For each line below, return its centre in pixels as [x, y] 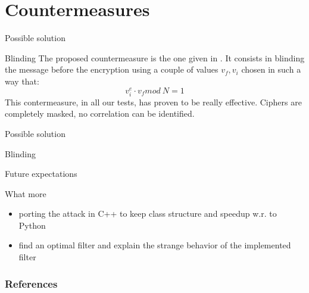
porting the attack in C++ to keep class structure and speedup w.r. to [148, 213]
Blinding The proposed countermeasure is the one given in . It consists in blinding [155, 57]
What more [26, 193]
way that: [22, 81]
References [31, 283]
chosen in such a [271, 69]
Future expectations [41, 174]
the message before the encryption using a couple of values [112, 69]
